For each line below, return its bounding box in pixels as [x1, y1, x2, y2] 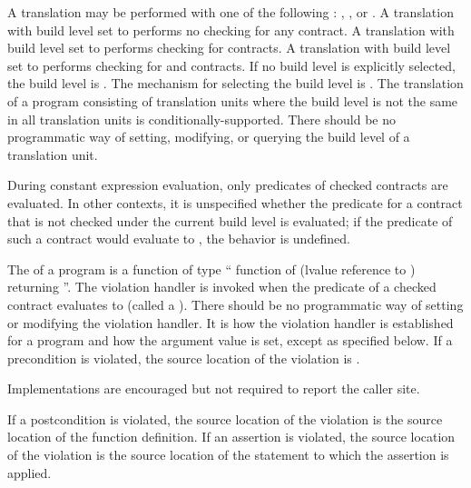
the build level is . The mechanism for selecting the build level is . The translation [7, 74, 464, 93]
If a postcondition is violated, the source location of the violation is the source [7, 409, 443, 428]
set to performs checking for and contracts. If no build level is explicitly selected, [7, 55, 456, 75]
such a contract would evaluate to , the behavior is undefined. [7, 229, 350, 248]
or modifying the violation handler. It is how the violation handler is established [7, 313, 454, 332]
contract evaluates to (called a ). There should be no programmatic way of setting [7, 294, 464, 314]
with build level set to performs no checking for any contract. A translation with [7, 20, 455, 39]
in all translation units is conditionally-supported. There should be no [7, 109, 396, 128]
